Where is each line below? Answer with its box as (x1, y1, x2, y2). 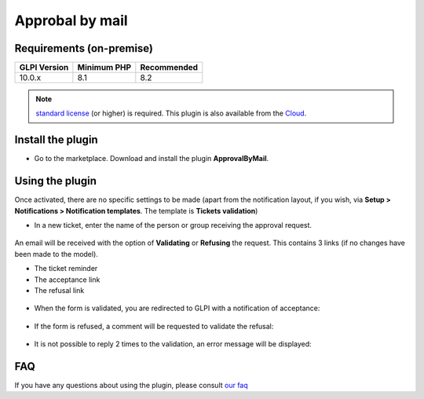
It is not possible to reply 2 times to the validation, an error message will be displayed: (34, 339, 312, 349)
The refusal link (34, 286, 85, 295)
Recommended (140, 62, 199, 73)
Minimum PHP (77, 62, 132, 73)
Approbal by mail (14, 12, 129, 29)
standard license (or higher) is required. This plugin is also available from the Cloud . (35, 108, 307, 118)
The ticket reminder (34, 264, 98, 273)
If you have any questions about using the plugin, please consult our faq (14, 381, 249, 390)
